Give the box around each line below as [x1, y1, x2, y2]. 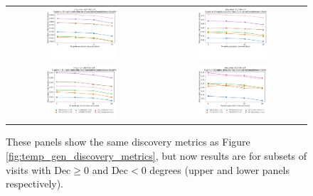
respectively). [6, 176, 64, 191]
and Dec [92, 162, 129, 177]
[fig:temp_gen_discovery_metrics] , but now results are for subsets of [6, 148, 307, 163]
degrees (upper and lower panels [149, 162, 290, 177]
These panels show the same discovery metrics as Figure [6, 134, 250, 149]
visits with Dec [6, 162, 71, 177]
